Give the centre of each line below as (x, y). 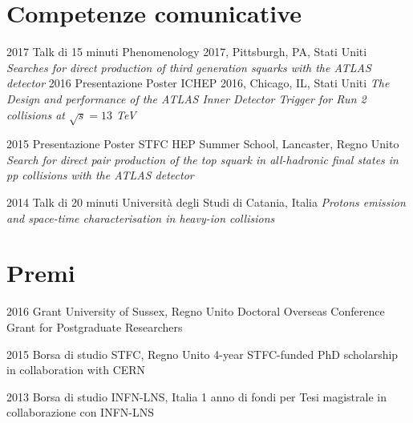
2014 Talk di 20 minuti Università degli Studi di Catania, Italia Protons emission (206, 202)
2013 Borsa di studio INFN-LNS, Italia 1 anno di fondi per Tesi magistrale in (196, 396)
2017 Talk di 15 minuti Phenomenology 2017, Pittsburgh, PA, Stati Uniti (187, 52)
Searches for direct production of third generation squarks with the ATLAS (189, 67)
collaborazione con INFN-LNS (80, 412)
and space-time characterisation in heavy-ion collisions (141, 218)
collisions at (36, 114)
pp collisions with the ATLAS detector (100, 175)
